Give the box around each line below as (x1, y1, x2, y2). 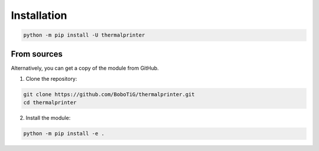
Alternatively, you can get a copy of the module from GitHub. (11, 64, 159, 71)
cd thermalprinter (23, 99, 77, 106)
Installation (11, 9, 67, 22)
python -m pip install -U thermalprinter (23, 32, 145, 38)
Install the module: (25, 114, 71, 122)
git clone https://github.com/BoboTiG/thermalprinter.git (23, 91, 195, 98)
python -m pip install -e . (23, 130, 105, 137)
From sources (11, 49, 63, 59)
